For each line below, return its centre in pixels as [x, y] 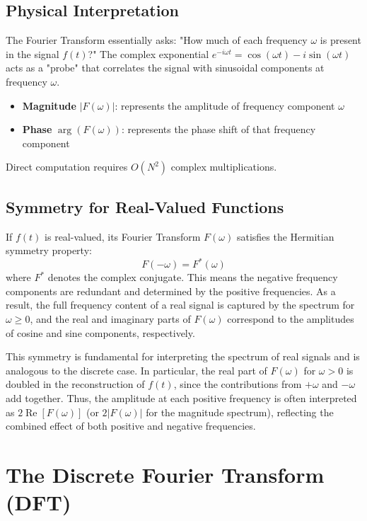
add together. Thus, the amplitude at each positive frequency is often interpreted [181, 398]
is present [340, 40]
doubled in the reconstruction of [75, 384]
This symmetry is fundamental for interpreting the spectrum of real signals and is [183, 356]
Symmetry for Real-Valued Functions [145, 206]
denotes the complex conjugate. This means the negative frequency [193, 277]
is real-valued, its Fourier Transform [123, 236]
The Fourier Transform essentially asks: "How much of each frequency [157, 40]
